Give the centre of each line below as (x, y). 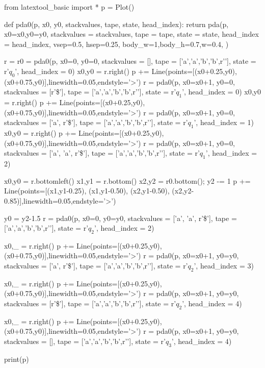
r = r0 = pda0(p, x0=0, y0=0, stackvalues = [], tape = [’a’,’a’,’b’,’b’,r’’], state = (130, 61)
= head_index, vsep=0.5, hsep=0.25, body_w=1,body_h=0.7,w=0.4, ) (116, 44)
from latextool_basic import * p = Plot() (69, 7)
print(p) (17, 359)
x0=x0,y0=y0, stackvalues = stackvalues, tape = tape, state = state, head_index (131, 34)
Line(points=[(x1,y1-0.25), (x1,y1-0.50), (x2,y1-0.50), (87, 191)
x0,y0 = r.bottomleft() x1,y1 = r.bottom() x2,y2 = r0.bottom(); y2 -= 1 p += (127, 180)
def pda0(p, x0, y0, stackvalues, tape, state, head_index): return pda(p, (116, 24)
